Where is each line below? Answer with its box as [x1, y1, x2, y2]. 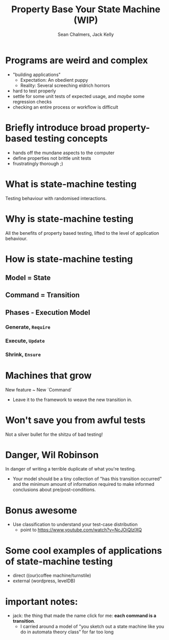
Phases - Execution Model [5, 308, 90, 317]
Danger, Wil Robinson [5, 449, 99, 460]
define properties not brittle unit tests [12, 155, 91, 161]
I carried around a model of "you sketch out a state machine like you [20, 624, 164, 630]
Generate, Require [5, 323, 51, 330]
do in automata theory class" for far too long [20, 629, 114, 635]
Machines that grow [5, 370, 92, 381]
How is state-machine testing [5, 253, 133, 265]
